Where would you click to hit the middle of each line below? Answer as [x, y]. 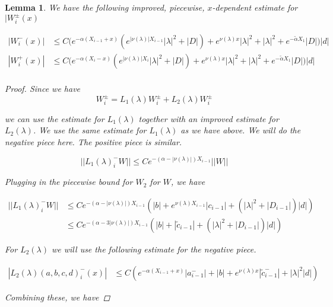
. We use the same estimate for [90, 130]
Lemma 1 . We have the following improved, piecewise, [105, 7]
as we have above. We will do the [241, 130]
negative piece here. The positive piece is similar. [93, 141]
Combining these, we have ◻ [58, 297]
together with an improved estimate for [209, 118]
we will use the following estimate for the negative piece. [154, 249]
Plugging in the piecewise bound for [69, 182]
